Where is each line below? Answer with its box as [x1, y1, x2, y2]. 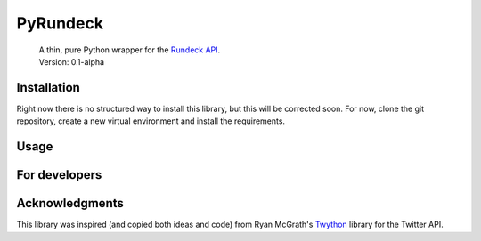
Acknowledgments [16, 196, 125, 211]
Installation [16, 80, 80, 95]
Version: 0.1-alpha [38, 56, 105, 67]
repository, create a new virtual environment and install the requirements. [16, 116, 285, 126]
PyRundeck [16, 13, 104, 33]
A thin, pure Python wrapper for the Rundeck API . [38, 44, 221, 55]
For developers [16, 167, 102, 182]
